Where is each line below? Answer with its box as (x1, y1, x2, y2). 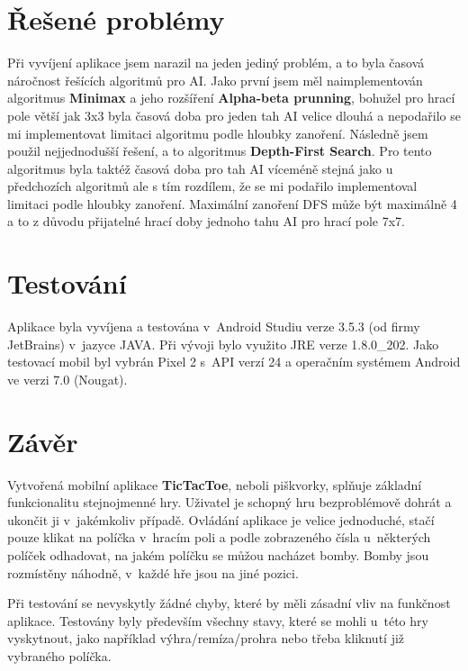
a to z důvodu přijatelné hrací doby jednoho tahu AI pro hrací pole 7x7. (7, 212, 405, 231)
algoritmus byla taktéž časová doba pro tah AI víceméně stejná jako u (7, 159, 393, 177)
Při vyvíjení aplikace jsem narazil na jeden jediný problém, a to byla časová (7, 53, 425, 72)
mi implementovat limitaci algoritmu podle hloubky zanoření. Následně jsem (7, 123, 428, 142)
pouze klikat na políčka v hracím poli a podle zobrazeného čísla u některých (7, 528, 431, 547)
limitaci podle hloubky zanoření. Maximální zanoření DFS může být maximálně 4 (7, 194, 457, 213)
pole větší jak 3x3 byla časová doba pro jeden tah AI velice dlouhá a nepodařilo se (7, 105, 461, 124)
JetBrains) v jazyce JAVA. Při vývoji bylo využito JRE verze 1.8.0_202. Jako (7, 334, 439, 353)
